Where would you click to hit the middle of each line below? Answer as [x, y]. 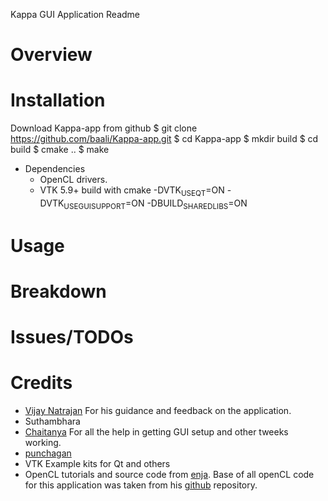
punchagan [48, 453]
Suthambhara [52, 421]
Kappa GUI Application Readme [75, 14]
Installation [58, 100]
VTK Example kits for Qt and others [97, 464]
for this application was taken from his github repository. [141, 485]
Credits [41, 383]
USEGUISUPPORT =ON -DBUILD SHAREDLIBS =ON [155, 204]
